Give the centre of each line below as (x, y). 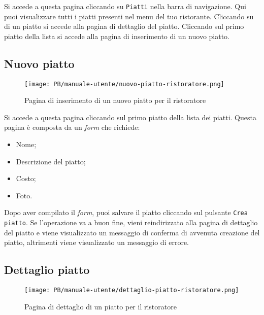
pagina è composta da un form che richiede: (72, 127)
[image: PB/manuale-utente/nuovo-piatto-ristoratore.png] (124, 84)
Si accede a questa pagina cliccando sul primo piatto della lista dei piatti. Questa (130, 117)
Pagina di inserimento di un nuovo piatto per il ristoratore (115, 100)
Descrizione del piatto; (51, 161)
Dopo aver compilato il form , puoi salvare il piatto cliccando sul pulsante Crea (126, 212)
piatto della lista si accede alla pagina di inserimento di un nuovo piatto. (117, 36)
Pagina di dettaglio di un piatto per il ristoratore (101, 306)
